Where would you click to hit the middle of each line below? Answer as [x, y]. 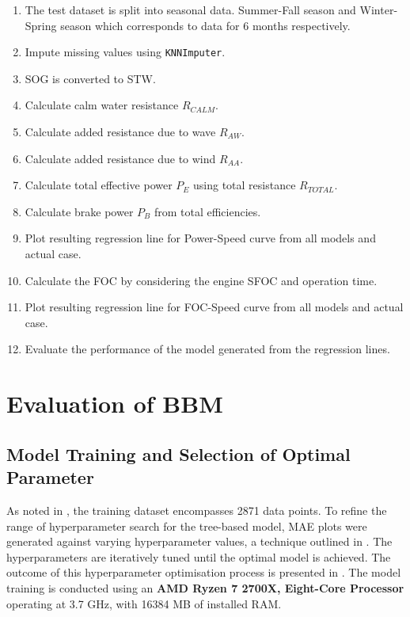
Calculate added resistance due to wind [120, 158]
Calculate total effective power [99, 185]
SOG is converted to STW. [90, 78]
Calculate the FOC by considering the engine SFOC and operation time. [201, 280]
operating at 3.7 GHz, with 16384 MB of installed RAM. [144, 603]
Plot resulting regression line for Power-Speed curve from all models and [200, 238]
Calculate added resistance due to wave [120, 132]
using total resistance [245, 185]
